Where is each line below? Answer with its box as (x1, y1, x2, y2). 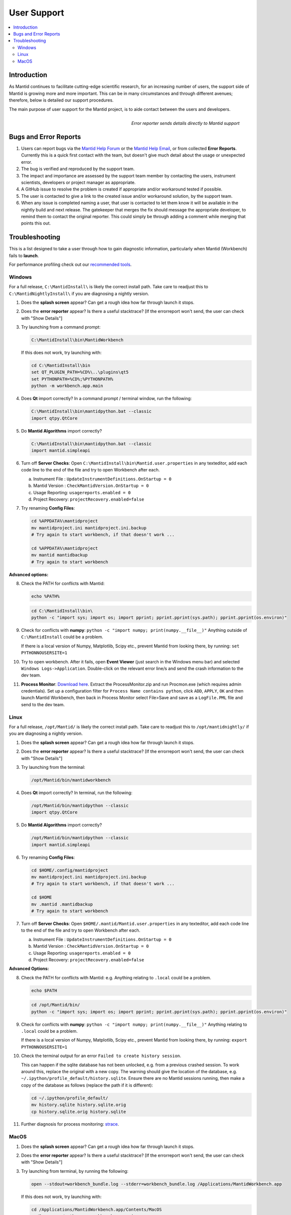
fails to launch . (9, 253, 39, 259)
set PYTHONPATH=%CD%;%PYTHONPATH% (31, 376, 113, 382)
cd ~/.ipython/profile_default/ (31, 1095, 109, 1101)
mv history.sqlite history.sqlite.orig (31, 1102, 126, 1108)
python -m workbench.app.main (31, 383, 103, 389)
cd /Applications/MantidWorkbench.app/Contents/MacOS (31, 1207, 162, 1212)
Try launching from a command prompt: (21, 324, 101, 330)
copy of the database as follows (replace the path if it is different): (21, 1082, 153, 1088)
